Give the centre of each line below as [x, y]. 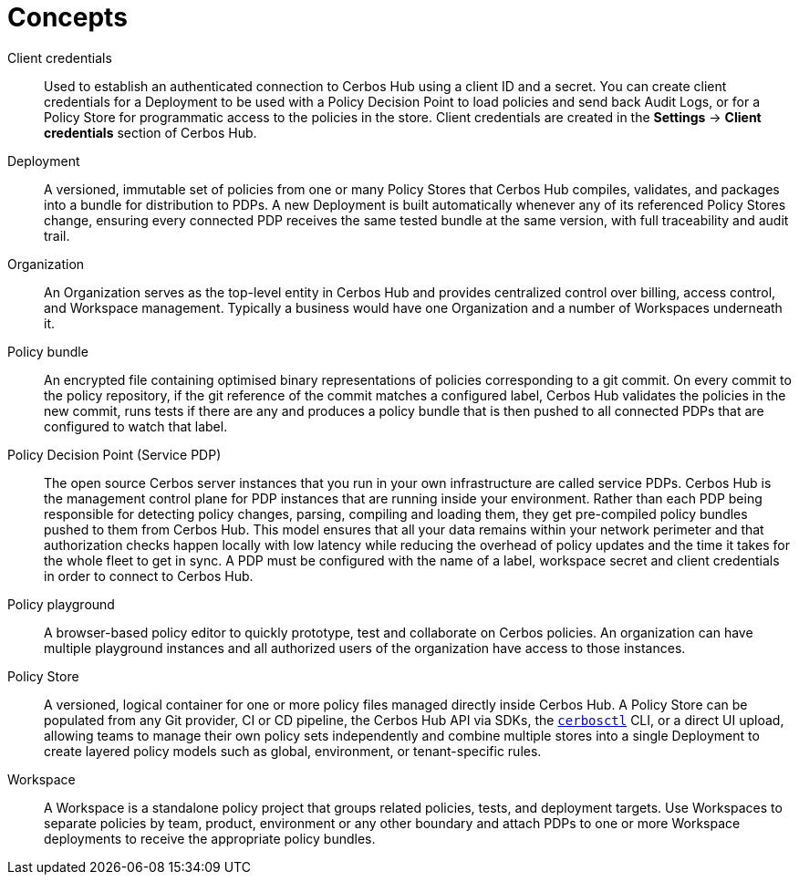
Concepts [67, 17]
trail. [57, 235]
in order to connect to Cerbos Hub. [149, 576]
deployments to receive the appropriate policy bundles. [210, 838]
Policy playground [61, 604]
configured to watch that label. [136, 426]
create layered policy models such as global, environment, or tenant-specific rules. [293, 751]
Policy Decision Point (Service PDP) [114, 454]
